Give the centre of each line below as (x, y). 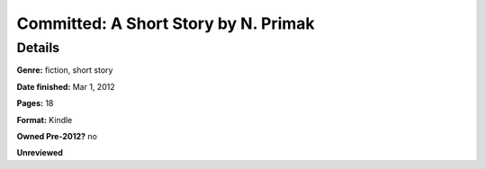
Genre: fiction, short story (65, 70)
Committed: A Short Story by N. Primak (166, 23)
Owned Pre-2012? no (57, 136)
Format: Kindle (45, 120)
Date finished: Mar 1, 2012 (66, 86)
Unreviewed (40, 153)
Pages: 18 (35, 103)
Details (38, 48)
